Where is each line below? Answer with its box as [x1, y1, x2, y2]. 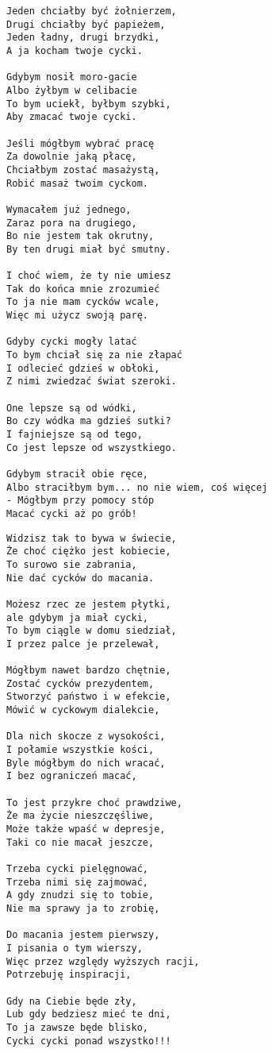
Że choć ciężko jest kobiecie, [6, 546, 171, 557]
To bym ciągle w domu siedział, [6, 625, 177, 637]
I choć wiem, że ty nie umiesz [6, 270, 171, 282]
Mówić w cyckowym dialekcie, [6, 704, 160, 716]
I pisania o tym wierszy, [6, 942, 143, 954]
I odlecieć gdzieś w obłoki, [6, 362, 160, 374]
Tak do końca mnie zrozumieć [6, 283, 160, 295]
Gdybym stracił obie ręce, [6, 468, 148, 480]
